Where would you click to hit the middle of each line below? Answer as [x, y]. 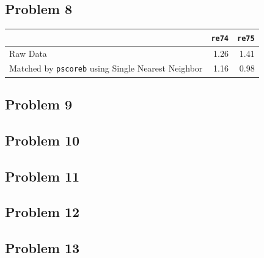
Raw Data [28, 53]
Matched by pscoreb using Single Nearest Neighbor [106, 68]
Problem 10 [42, 140]
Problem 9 [38, 104]
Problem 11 [42, 176]
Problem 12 [42, 212]
